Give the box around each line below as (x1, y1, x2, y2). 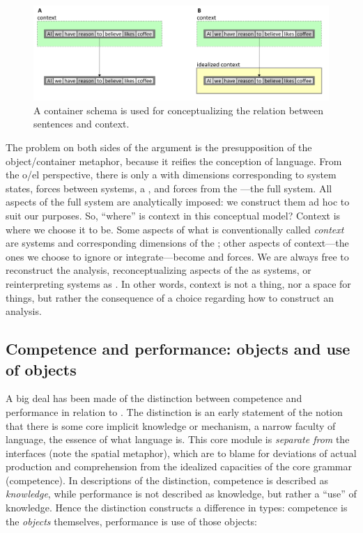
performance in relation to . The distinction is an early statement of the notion (6, 404, 343, 419)
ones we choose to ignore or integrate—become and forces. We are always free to (6, 249, 349, 263)
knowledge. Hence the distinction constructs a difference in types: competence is (6, 500, 348, 515)
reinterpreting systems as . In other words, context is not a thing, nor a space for (6, 276, 351, 291)
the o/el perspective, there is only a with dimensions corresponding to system (6, 167, 337, 182)
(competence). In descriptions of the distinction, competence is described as (6, 472, 328, 487)
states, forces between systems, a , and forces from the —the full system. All (6, 180, 332, 195)
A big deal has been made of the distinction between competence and (6, 391, 302, 405)
